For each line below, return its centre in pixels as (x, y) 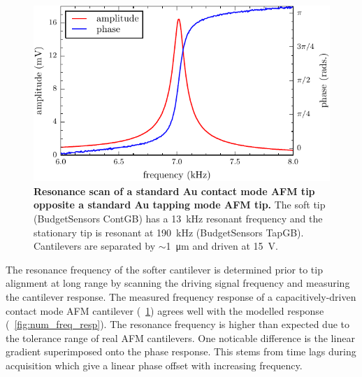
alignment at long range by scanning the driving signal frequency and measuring (178, 283)
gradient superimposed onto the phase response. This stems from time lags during (181, 351)
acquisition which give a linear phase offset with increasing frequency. (154, 365)
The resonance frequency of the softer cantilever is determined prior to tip (164, 269)
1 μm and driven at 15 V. (222, 246)
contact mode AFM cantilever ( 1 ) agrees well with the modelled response (165, 310)
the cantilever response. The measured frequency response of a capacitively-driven (181, 296)
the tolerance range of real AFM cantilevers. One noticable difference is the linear (180, 337)
